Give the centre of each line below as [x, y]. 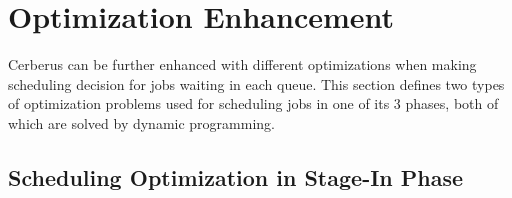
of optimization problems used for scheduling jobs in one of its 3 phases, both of [253, 103]
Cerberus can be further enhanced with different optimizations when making [242, 64]
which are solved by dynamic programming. [141, 122]
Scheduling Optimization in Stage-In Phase [236, 176]
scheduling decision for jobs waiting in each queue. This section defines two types [256, 83]
